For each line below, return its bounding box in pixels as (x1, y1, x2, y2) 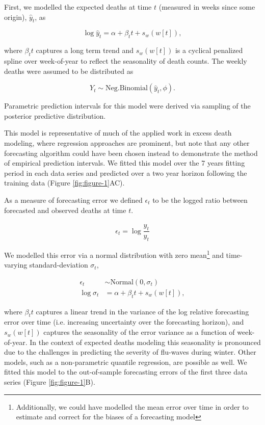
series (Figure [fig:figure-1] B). (4, 377, 95, 387)
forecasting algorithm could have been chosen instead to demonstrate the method (4, 147, 258, 158)
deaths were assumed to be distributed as (4, 65, 134, 76)
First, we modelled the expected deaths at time (4, 2, 152, 12)
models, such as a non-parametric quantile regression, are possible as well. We (4, 356, 247, 367)
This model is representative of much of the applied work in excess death (4, 127, 232, 138)
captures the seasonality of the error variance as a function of (43, 327, 235, 337)
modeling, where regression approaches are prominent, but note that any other (4, 137, 250, 148)
